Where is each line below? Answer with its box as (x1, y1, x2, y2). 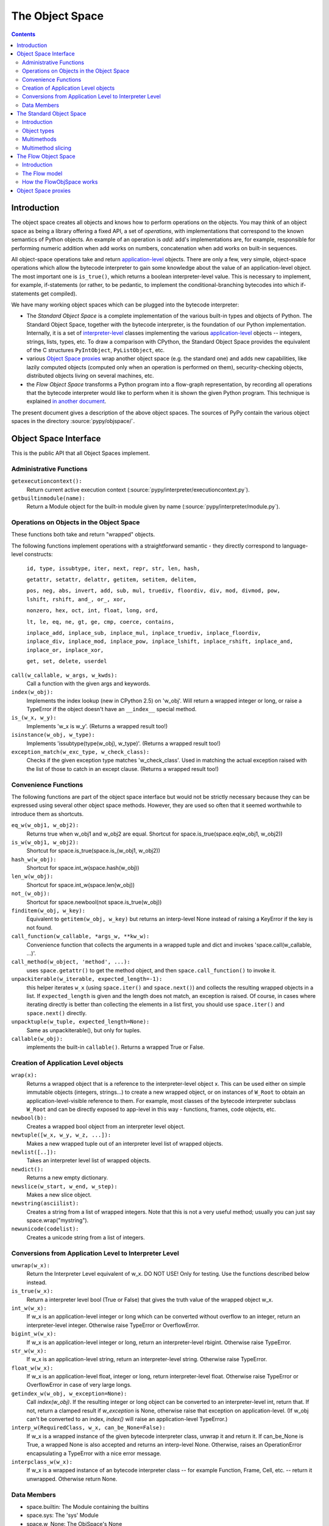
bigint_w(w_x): (11, 1331, 57, 1337)
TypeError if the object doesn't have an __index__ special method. (26, 706, 197, 713)
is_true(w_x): (11, 1288, 54, 1295)
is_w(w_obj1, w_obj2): (11, 839, 79, 845)
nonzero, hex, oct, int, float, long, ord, (26, 607, 158, 614)
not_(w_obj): (11, 890, 51, 897)
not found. (26, 924, 53, 931)
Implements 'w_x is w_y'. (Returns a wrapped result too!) (26, 722, 168, 729)
